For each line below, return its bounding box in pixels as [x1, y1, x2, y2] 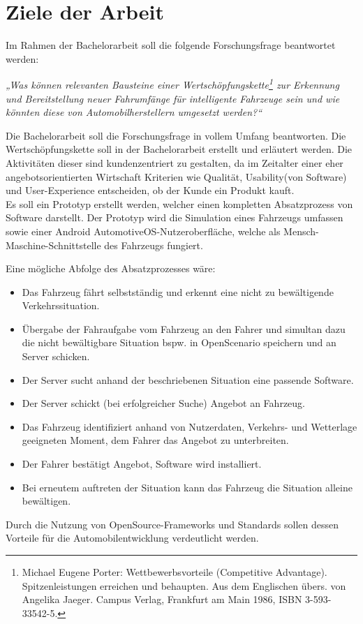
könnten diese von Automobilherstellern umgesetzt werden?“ [6, 105, 262, 119]
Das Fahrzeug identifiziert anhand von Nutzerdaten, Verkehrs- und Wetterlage [22, 419, 357, 433]
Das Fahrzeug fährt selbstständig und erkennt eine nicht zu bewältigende [22, 284, 334, 299]
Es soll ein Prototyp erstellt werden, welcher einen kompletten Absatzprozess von [6, 196, 353, 211]
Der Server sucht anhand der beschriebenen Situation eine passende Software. [22, 372, 354, 387]
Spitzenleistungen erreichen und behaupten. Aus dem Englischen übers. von [22, 578, 346, 593]
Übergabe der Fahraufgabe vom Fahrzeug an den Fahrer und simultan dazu [22, 321, 346, 336]
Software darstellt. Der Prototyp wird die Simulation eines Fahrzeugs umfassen [6, 210, 343, 225]
